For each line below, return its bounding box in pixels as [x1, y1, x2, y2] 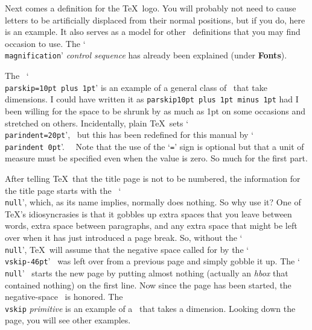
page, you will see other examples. [5, 314, 131, 326]
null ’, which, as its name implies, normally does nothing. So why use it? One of [5, 196, 301, 208]
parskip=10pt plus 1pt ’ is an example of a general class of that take [5, 81, 267, 93]
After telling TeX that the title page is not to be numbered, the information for [5, 172, 301, 185]
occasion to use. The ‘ [5, 37, 86, 49]
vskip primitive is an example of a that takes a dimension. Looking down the [5, 302, 296, 314]
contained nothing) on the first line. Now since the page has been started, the [5, 278, 291, 291]
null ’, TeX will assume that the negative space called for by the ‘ [5, 243, 249, 255]
